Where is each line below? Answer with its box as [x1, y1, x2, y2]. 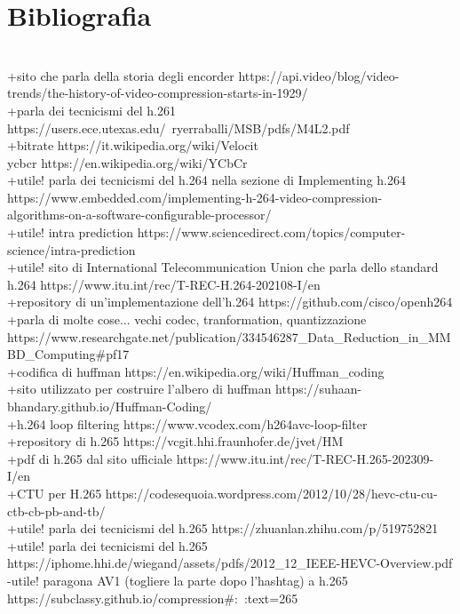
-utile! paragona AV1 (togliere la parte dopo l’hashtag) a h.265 [7, 570, 348, 589]
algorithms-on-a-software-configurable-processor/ [7, 205, 272, 224]
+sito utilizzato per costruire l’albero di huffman [7, 379, 272, 398]
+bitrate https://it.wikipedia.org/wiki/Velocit [7, 136, 258, 155]
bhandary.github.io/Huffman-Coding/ [7, 397, 212, 415]
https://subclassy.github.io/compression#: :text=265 [7, 588, 298, 607]
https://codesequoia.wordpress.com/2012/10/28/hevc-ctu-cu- [105, 483, 438, 502]
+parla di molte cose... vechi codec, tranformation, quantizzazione [7, 310, 367, 329]
